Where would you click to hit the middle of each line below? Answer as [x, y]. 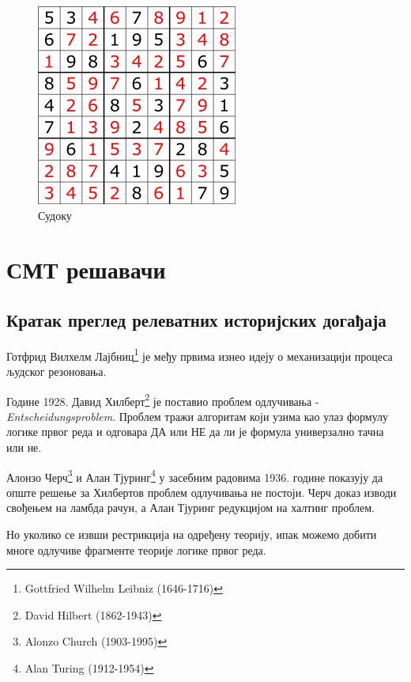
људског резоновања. [57, 371]
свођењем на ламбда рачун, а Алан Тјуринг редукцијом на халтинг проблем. [190, 508]
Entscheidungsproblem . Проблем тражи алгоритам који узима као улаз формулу [198, 416]
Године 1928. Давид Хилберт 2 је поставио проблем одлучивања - [163, 400]
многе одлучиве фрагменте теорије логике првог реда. [136, 549]
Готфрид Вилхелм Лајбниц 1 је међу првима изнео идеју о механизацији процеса [200, 354]
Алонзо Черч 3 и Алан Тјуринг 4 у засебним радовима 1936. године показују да [195, 476]
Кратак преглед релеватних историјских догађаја [196, 319]
